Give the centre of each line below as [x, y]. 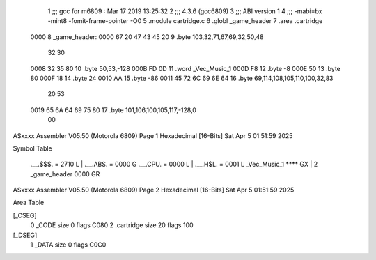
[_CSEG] [25, 215]
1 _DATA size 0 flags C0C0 [68, 245]
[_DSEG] [25, 235]
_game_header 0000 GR [65, 174]
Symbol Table [32, 148]
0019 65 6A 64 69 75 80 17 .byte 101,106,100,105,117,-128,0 [113, 110]
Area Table [29, 203]
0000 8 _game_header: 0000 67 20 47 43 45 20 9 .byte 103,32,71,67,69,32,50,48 [147, 37]
